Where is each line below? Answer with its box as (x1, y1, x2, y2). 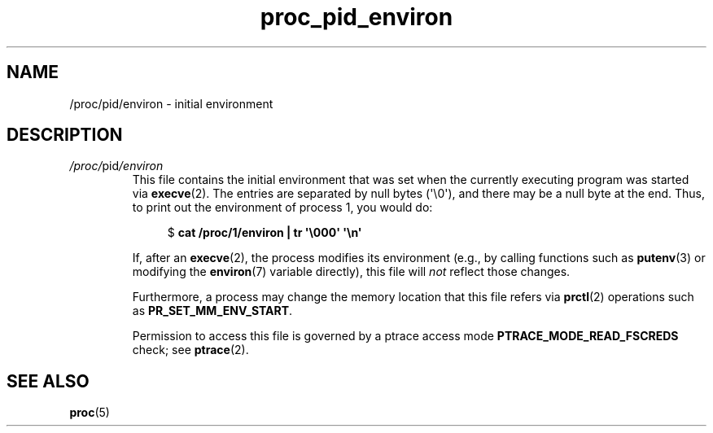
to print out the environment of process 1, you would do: (132, 200, 433, 215)
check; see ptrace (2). (132, 343, 249, 357)
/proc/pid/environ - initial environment (69, 96, 273, 111)
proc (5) (69, 405, 110, 420)
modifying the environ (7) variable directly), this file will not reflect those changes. (132, 265, 571, 279)
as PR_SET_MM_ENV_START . (132, 304, 293, 318)
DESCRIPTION (7, 125, 123, 146)
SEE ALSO (7, 370, 90, 391)
